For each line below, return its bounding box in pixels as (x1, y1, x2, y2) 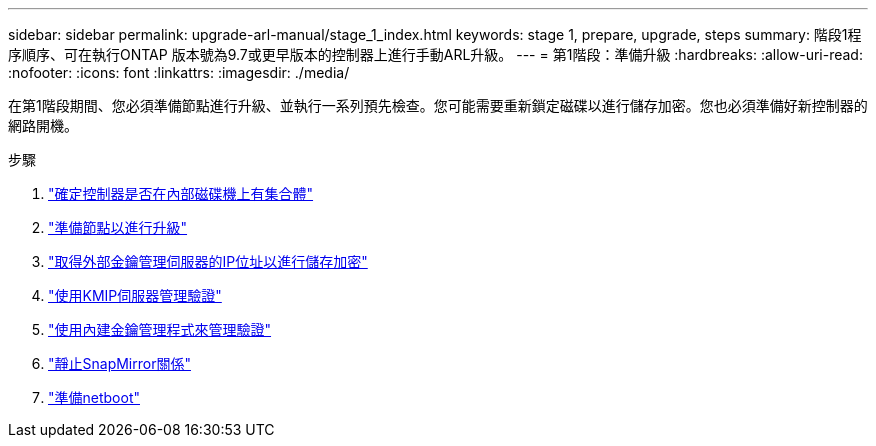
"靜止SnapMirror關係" (48, 355, 191, 372)
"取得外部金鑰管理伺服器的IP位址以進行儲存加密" (48, 253, 368, 270)
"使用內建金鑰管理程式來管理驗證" (48, 321, 272, 338)
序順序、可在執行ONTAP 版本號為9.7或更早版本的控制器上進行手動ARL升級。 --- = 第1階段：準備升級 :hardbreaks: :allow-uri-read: (8, 46, 863, 63)
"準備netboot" (48, 389, 140, 406)
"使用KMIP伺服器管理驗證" (48, 287, 222, 304)
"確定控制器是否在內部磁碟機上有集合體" (48, 185, 314, 202)
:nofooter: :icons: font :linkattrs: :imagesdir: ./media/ (8, 64, 350, 81)
